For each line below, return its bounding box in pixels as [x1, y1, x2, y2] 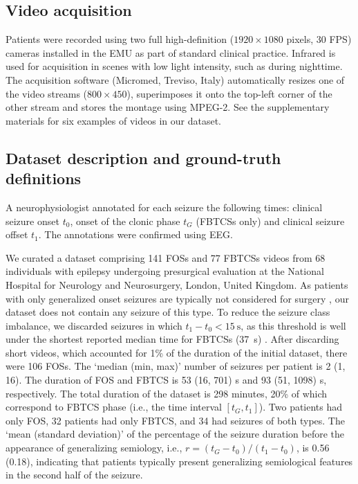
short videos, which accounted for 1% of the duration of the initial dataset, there [6, 345, 348, 359]
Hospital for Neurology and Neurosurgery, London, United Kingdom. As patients [6, 277, 348, 292]
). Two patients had [258, 400, 343, 414]
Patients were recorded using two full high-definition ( [6, 32, 234, 46]
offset [6, 227, 28, 242]
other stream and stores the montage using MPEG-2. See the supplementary [6, 100, 330, 114]
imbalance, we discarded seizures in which [6, 318, 182, 332]
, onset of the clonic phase [70, 213, 180, 228]
